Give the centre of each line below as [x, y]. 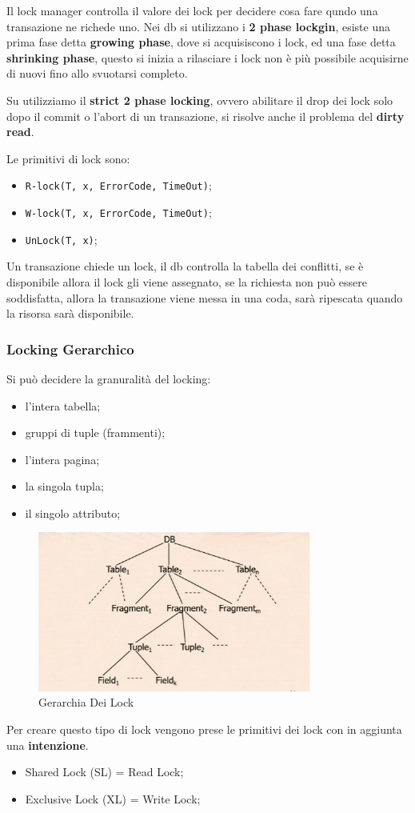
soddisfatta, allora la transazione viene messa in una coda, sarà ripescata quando [205, 297]
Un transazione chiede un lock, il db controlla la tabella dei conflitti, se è [185, 266]
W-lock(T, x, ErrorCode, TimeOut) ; [118, 212]
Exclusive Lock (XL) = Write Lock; [113, 798]
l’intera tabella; [63, 405]
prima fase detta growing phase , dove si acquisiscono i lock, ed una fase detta [201, 42]
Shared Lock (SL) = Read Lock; [104, 772]
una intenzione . [48, 745]
